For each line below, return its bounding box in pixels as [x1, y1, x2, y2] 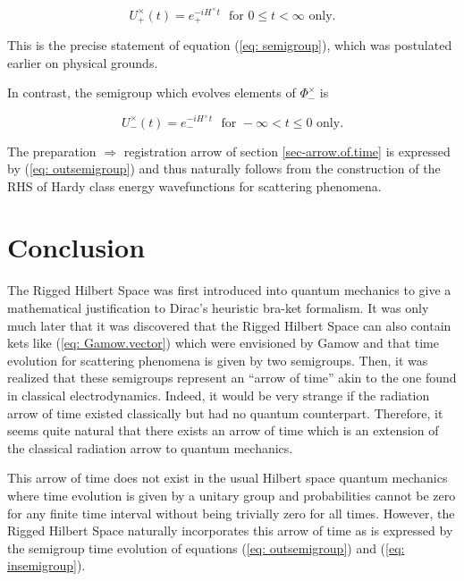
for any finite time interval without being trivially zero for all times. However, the [7, 503, 455, 522]
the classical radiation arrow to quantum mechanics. [7, 438, 293, 457]
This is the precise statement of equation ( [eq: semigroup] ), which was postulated [7, 36, 452, 55]
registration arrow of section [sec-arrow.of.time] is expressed [123, 141, 451, 160]
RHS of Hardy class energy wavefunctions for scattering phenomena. [7, 176, 382, 195]
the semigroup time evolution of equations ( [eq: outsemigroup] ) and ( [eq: [7, 538, 405, 557]
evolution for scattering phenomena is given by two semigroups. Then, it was [7, 350, 428, 369]
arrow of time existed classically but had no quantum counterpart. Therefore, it [7, 403, 443, 422]
